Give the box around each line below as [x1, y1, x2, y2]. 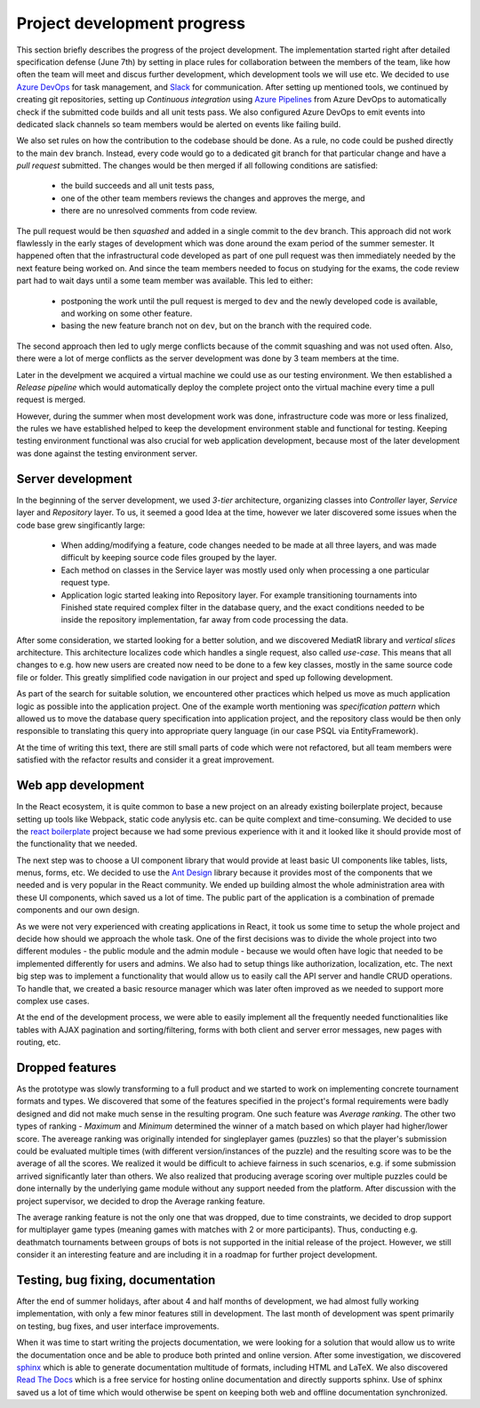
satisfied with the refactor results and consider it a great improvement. [16, 754, 275, 765]
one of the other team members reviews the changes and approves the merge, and [60, 192, 365, 204]
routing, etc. [16, 1037, 61, 1048]
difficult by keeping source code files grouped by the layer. [60, 552, 277, 563]
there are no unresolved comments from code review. [60, 205, 258, 216]
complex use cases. [16, 995, 90, 1006]
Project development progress [16, 13, 246, 33]
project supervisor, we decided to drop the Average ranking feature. [16, 1195, 266, 1206]
